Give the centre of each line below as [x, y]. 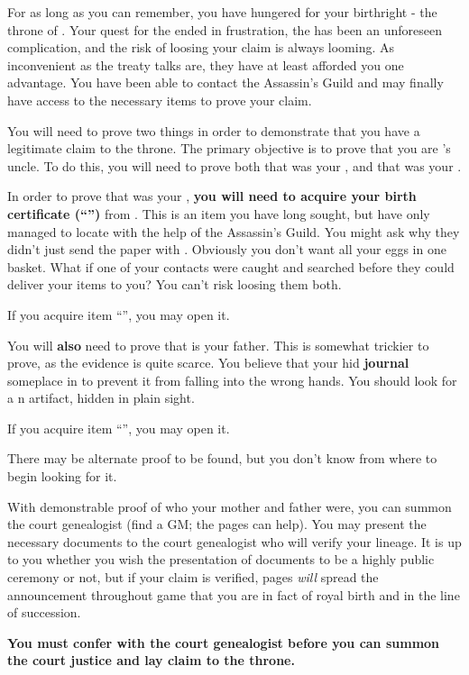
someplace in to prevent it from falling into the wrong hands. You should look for [232, 380]
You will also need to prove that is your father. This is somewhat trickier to [218, 345]
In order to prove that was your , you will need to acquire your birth [212, 196]
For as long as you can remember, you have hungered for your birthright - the [222, 12]
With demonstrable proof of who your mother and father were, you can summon [230, 506]
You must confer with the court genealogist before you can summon [224, 642]
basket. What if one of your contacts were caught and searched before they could [231, 266]
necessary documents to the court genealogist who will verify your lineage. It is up [234, 541]
